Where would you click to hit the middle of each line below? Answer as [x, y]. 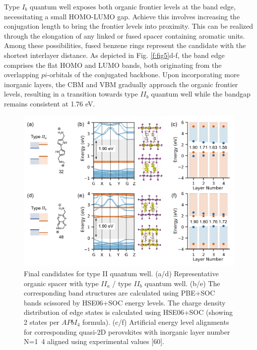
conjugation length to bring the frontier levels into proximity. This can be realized [129, 26]
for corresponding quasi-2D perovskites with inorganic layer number [127, 331]
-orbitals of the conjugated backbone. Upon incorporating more [143, 75]
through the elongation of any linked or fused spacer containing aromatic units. [125, 35]
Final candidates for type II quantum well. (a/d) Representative [121, 273]
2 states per [42, 322]
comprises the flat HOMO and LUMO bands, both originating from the [113, 65]
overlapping [22, 75]
